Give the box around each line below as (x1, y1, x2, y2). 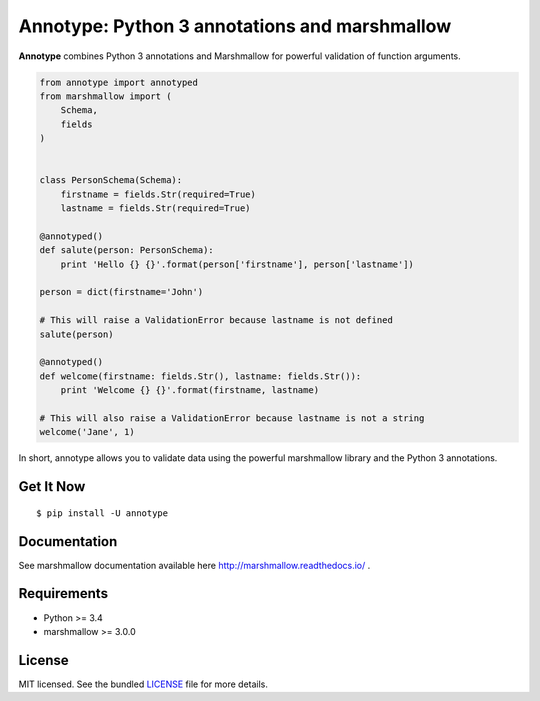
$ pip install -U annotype (36, 507, 169, 519)
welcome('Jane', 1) (39, 426, 135, 438)
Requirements (18, 585, 109, 602)
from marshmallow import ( (39, 90, 172, 102)
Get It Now (18, 478, 86, 495)
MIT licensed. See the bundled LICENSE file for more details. (18, 678, 269, 690)
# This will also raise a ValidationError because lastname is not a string (39, 412, 425, 424)
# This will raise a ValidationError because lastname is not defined (39, 315, 394, 326)
